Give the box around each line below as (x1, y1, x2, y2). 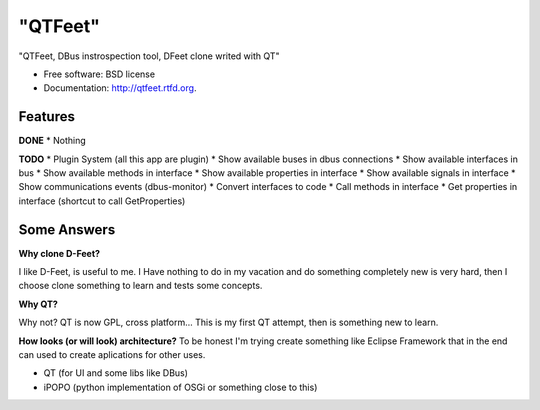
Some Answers (18, 221, 116, 238)
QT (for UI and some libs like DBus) (43, 367, 189, 379)
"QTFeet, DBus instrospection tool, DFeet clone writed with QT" (18, 50, 280, 62)
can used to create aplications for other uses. (18, 349, 206, 361)
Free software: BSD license (43, 68, 155, 80)
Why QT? (18, 298, 59, 310)
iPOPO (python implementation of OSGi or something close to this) (43, 381, 318, 393)
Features (18, 108, 75, 125)
